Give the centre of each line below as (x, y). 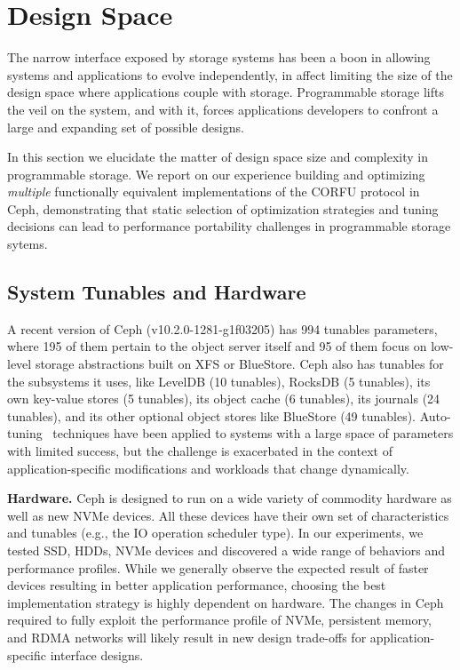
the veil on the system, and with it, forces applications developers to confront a (223, 109)
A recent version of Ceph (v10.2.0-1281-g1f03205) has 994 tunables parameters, (222, 328)
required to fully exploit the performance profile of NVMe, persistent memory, (220, 620)
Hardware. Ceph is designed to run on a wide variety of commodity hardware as (230, 498)
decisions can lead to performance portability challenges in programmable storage (229, 226)
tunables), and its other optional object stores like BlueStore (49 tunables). (211, 415)
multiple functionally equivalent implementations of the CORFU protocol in (214, 191)
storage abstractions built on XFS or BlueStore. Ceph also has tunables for (239, 364)
